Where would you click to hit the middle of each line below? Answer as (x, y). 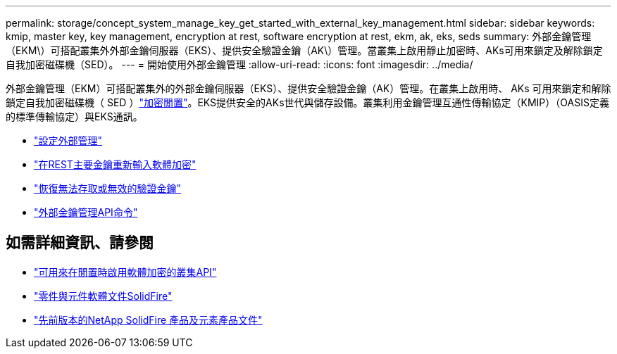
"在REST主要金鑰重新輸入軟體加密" (115, 164)
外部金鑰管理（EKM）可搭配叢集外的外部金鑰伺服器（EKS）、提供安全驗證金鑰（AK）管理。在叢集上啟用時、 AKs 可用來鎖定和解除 (308, 88)
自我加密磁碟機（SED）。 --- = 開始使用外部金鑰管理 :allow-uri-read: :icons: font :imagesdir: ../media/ (239, 64)
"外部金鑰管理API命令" (86, 212)
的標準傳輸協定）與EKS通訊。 (74, 116)
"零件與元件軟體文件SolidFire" (103, 296)
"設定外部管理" (68, 140)
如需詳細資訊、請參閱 (80, 243)
